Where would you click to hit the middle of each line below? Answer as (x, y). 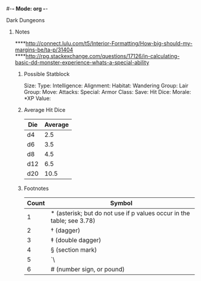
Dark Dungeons (25, 20)
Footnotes (36, 188)
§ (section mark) (74, 250)
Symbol (121, 203)
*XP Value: (37, 98)
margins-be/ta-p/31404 (44, 50)
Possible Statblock (47, 74)
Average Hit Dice (45, 110)
